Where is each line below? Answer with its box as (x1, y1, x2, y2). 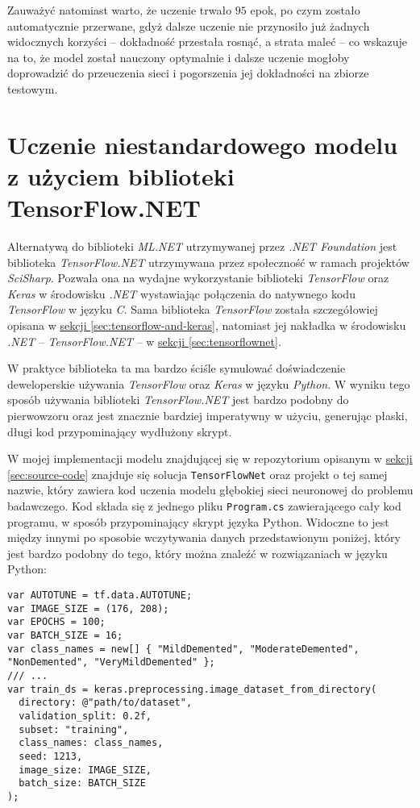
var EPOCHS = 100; (7, 616, 106, 628)
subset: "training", (19, 723, 129, 735)
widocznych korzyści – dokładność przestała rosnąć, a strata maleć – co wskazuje (7, 33, 408, 50)
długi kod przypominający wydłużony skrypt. (7, 423, 232, 439)
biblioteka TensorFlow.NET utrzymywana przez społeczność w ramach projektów (7, 253, 410, 270)
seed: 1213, (19, 750, 83, 762)
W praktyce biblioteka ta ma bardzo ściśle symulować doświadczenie (7, 360, 346, 377)
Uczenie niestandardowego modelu (7, 127, 398, 160)
